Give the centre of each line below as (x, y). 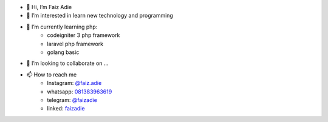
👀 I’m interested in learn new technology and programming (100, 16)
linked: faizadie (66, 109)
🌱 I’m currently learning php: (62, 27)
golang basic (63, 52)
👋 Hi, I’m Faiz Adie (49, 7)
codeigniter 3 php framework (84, 35)
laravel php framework (75, 44)
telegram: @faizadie (72, 100)
